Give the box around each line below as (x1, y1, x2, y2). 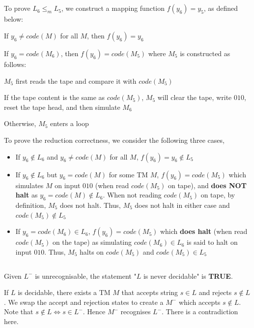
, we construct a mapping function (61, 3, 165, 13)
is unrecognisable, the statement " (35, 270, 137, 281)
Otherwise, (4, 118, 36, 129)
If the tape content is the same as (4, 92, 105, 102)
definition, (15, 199, 46, 210)
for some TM (109, 169, 148, 179)
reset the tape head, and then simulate (4, 101, 120, 112)
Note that (4, 306, 33, 317)
